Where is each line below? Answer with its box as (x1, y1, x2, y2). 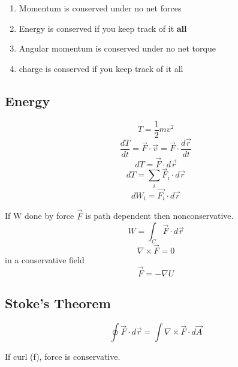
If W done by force (5, 209, 74, 222)
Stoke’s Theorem (5, 294, 111, 312)
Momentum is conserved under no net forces (19, 2, 182, 14)
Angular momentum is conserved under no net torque (19, 42, 216, 55)
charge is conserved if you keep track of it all (19, 62, 183, 74)
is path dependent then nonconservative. (85, 209, 234, 222)
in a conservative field (5, 254, 85, 266)
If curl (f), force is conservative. (5, 350, 120, 363)
